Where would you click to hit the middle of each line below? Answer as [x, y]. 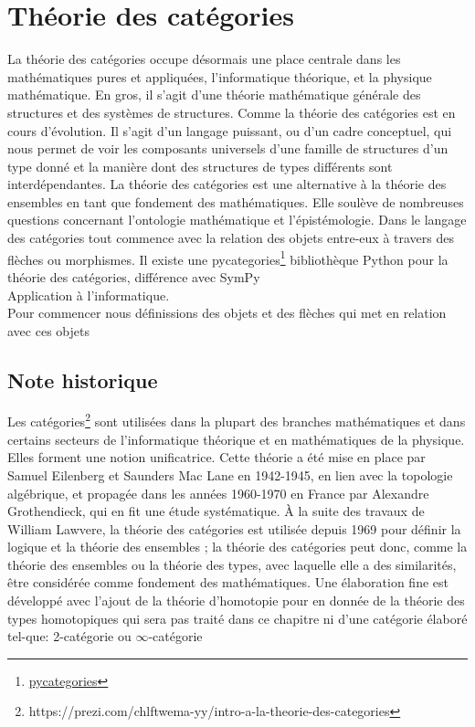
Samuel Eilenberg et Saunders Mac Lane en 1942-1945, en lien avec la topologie [230, 474]
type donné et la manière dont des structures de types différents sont [200, 166]
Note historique [83, 379]
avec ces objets [48, 330]
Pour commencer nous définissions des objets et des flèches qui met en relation [227, 313]
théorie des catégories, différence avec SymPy [134, 276]
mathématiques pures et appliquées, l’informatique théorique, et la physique [220, 76]
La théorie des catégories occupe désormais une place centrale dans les [204, 59]
